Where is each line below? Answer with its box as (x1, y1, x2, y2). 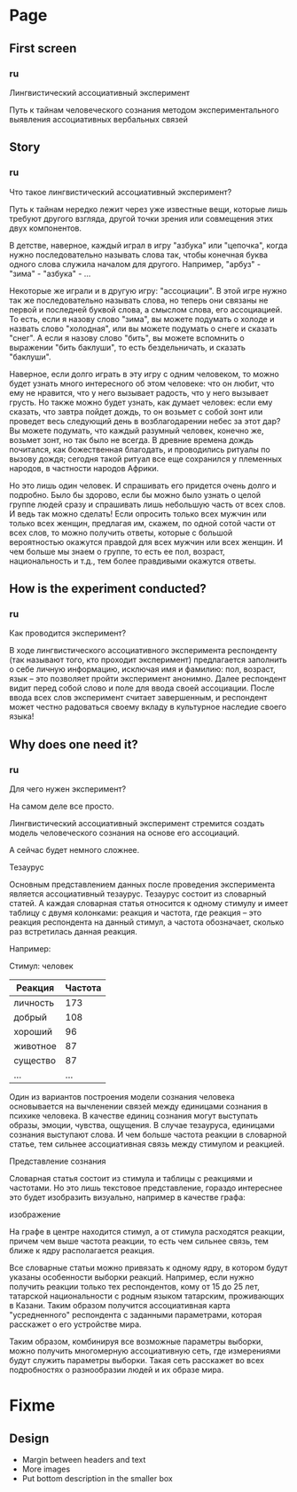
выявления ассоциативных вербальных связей (9, 114, 188, 124)
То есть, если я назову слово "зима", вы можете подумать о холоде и (9, 313, 275, 324)
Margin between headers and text (21, 1454, 146, 1464)
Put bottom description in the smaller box (21, 1472, 173, 1483)
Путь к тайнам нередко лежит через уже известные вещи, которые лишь (9, 203, 288, 214)
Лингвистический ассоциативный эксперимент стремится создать (9, 817, 265, 828)
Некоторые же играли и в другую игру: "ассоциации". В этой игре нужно (9, 285, 287, 296)
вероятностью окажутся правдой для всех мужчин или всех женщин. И (9, 536, 284, 547)
